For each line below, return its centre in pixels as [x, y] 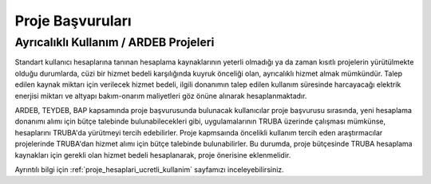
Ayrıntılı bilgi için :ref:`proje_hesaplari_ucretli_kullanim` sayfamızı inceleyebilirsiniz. [150, 169]
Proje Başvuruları [73, 21]
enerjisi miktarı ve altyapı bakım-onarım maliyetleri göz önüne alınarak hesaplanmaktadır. [161, 96]
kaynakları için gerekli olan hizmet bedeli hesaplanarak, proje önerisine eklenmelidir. [153, 155]
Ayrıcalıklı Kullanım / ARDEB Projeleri [115, 42]
